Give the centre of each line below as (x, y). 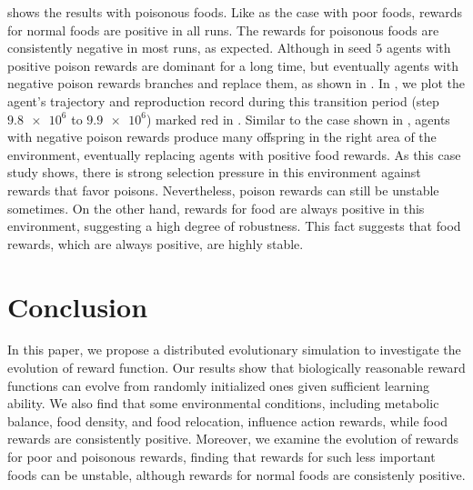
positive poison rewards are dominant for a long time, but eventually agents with (233, 65)
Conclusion (78, 306)
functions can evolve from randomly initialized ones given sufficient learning (218, 385)
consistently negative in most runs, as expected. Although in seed (190, 48)
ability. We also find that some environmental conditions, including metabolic (223, 403)
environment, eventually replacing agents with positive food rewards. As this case (234, 154)
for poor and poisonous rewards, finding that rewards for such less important (221, 456)
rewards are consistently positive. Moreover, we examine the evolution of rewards (233, 439)
